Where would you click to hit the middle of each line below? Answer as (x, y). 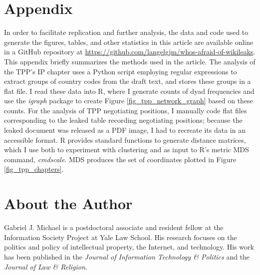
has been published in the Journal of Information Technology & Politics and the (127, 256)
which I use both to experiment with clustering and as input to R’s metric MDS (127, 149)
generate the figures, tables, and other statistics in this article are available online (129, 42)
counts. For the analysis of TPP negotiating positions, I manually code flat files (126, 110)
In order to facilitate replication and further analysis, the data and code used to (126, 32)
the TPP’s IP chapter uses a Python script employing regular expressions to (121, 71)
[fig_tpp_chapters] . (34, 169)
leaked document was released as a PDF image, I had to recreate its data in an (125, 130)
